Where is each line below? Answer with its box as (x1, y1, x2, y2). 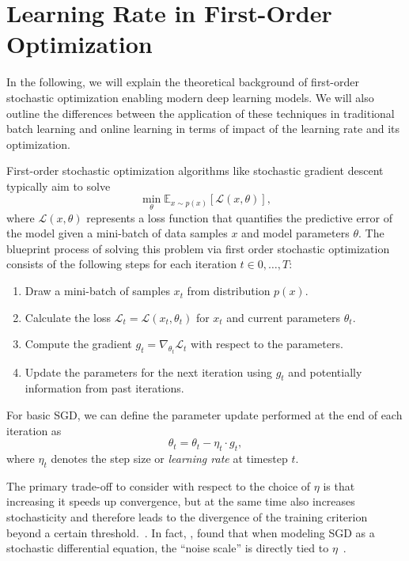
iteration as (6, 422, 62, 438)
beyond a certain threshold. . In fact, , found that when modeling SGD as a (6, 524, 375, 540)
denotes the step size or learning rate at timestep (51, 450, 288, 467)
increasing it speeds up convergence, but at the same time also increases (6, 493, 355, 510)
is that (323, 477, 355, 494)
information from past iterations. (25, 380, 184, 396)
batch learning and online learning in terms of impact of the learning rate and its (6, 120, 400, 137)
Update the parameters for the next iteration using (25, 363, 273, 380)
